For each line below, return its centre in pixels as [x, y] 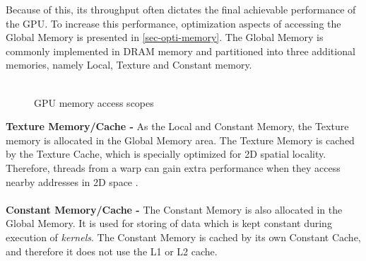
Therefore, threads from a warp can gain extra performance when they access [173, 167]
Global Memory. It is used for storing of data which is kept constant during [169, 223]
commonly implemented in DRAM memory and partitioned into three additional [181, 51]
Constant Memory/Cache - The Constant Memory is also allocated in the [174, 209]
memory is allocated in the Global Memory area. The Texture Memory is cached [180, 140]
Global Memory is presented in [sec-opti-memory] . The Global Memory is [165, 37]
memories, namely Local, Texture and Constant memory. [129, 65]
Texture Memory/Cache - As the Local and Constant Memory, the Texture [177, 126]
